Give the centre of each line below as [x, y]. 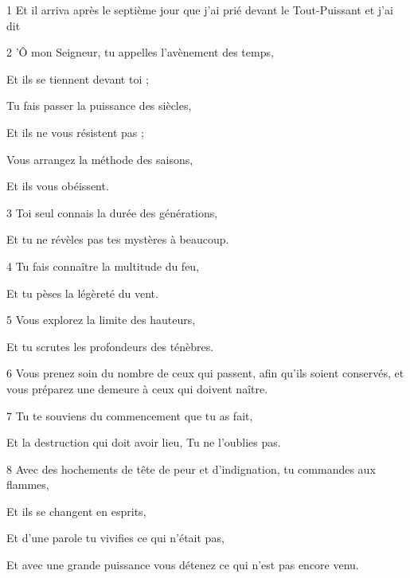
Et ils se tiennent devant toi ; [78, 78]
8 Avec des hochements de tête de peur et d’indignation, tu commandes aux [191, 469]
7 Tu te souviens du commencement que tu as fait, [130, 415]
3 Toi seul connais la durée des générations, [112, 212]
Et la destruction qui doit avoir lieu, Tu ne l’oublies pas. [144, 442]
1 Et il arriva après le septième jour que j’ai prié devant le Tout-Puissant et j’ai [200, 10]
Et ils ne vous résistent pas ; [75, 132]
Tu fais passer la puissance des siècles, [99, 105]
